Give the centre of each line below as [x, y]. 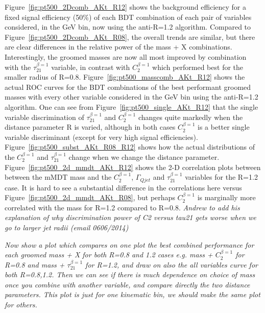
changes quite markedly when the [190, 117]
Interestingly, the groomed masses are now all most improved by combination [126, 56]
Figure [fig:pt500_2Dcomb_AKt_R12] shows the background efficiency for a [125, 7]
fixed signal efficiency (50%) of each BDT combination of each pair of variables [128, 17]
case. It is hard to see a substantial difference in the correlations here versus [123, 187]
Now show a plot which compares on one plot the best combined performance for [129, 244]
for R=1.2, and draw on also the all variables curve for [172, 264]
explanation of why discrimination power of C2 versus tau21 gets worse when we [130, 217]
